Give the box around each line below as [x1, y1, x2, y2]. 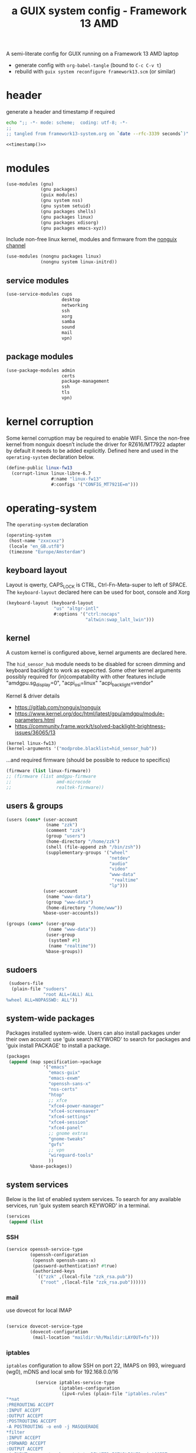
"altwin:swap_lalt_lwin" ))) [85, 617, 155, 623]
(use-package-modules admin [6, 367, 76, 373]
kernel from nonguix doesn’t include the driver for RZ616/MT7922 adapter [6, 440, 186, 448]
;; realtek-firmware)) [6, 784, 104, 790]
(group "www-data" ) [45, 899, 94, 905]
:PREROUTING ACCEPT [6, 1401, 54, 1408]
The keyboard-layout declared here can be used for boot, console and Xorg [6, 588, 190, 596]
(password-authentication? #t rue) [32, 1263, 117, 1269]
